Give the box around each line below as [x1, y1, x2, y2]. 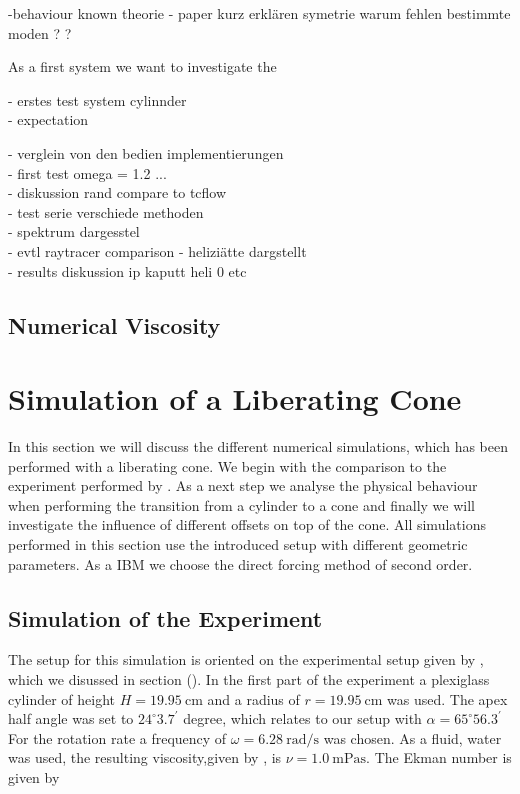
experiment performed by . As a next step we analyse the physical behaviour [8, 475, 478, 496]
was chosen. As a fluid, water [323, 727, 502, 748]
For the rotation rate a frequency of [8, 727, 227, 748]
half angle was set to [8, 708, 134, 729]
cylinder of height [8, 688, 116, 709]
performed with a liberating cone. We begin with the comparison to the [8, 455, 447, 476]
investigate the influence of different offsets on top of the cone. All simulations [8, 514, 486, 535]
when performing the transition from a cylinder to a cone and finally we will [8, 494, 475, 515]
